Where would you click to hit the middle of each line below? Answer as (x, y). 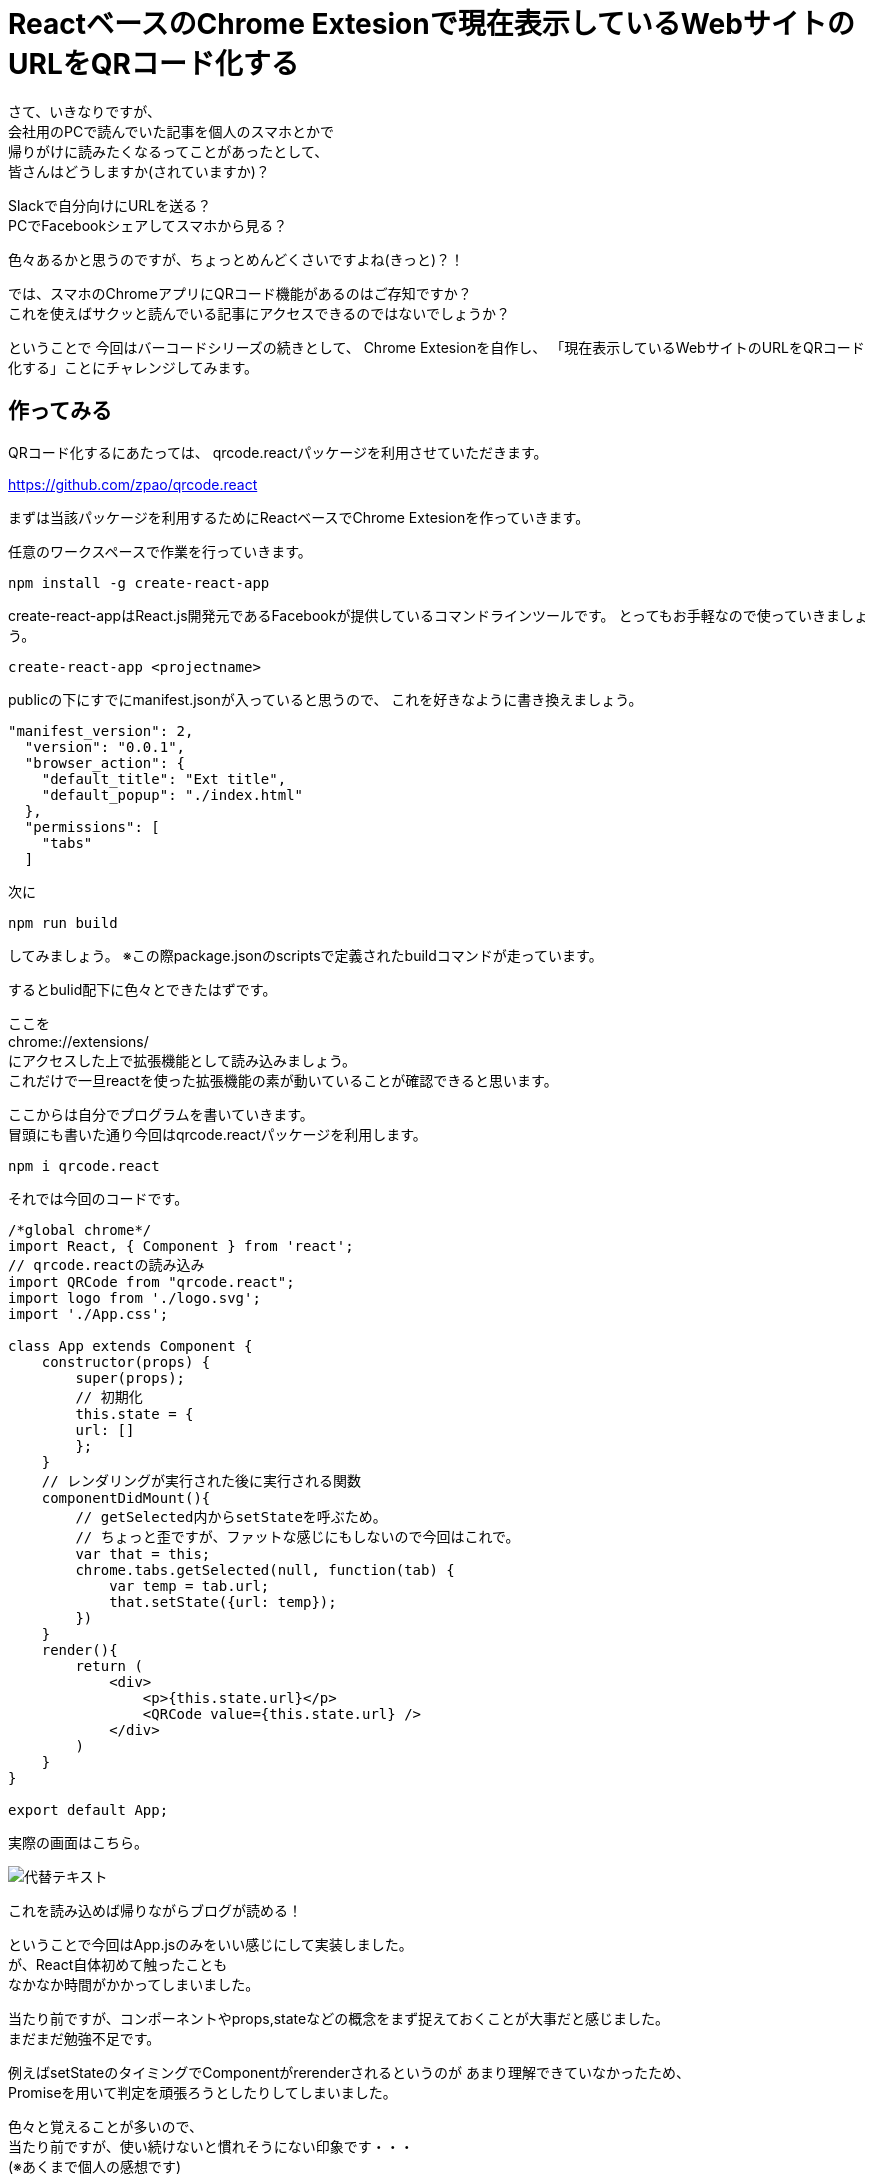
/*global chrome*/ (80, 1229)
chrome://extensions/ (78, 1041)
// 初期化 (109, 1396)
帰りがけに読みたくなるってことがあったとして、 (168, 151)
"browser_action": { (105, 762)
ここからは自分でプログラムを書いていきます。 (161, 1114)
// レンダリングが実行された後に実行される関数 (201, 1480)
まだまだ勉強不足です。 (84, 2038)
